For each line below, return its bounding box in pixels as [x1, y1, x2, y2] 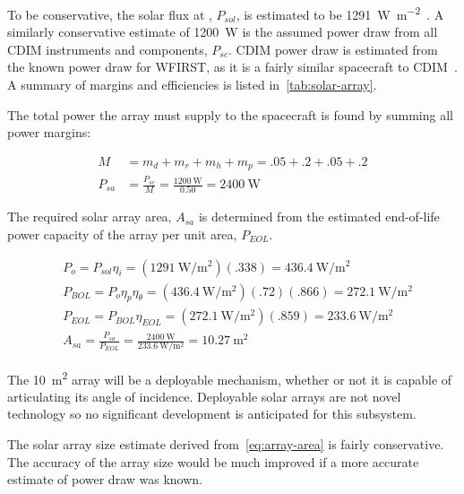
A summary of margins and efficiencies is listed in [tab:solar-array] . [7, 75, 377, 94]
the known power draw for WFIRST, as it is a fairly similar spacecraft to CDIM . [7, 57, 458, 76]
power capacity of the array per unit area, [7, 224, 237, 243]
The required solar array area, [7, 207, 172, 226]
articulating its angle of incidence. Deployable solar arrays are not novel [7, 386, 401, 405]
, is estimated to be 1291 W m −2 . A [236, 3, 444, 23]
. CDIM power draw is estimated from [228, 39, 438, 58]
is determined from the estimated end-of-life [198, 207, 440, 226]
